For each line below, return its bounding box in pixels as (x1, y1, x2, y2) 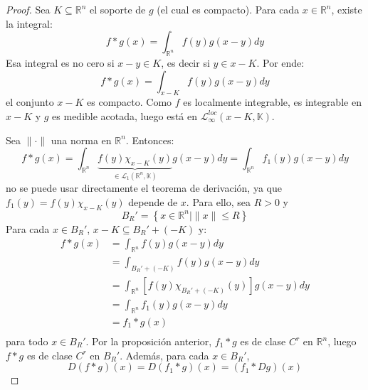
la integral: (6, 16, 53, 31)
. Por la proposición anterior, (85, 334, 212, 349)
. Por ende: (256, 55, 305, 70)
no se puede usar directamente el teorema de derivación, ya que (6, 180, 282, 195)
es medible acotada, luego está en (52, 108, 197, 123)
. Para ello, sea (186, 194, 251, 209)
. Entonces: (125, 132, 174, 147)
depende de (128, 194, 178, 209)
